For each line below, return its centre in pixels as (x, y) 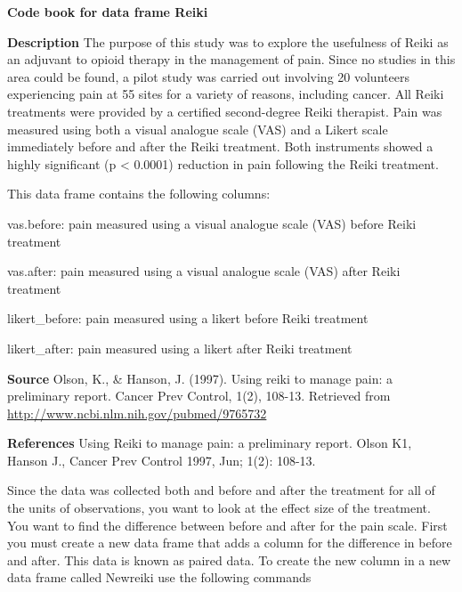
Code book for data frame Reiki (108, 12)
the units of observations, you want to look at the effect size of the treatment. (219, 508)
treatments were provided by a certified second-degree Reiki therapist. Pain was (225, 111)
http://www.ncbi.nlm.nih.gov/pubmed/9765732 (137, 413)
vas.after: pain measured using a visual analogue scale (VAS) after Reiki (204, 271)
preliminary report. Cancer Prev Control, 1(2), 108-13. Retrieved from (199, 396)
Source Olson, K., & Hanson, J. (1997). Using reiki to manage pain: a (200, 378)
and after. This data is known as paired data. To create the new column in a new (229, 560)
